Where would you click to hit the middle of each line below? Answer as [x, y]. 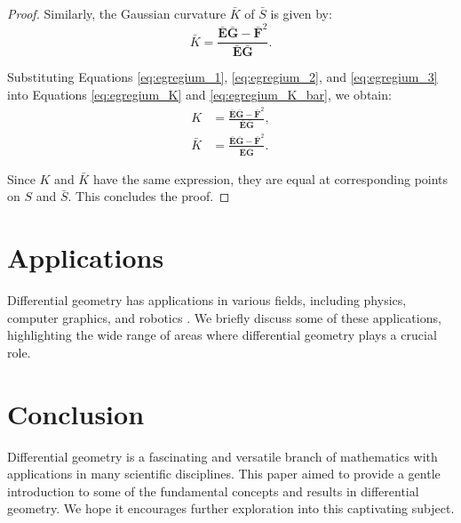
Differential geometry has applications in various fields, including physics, [207, 300]
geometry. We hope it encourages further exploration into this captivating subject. [231, 508]
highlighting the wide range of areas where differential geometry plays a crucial [222, 335]
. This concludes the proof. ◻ [149, 196]
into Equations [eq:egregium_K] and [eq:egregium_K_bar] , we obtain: [199, 95]
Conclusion [76, 413]
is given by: [301, 13]
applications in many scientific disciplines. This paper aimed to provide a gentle [224, 474]
